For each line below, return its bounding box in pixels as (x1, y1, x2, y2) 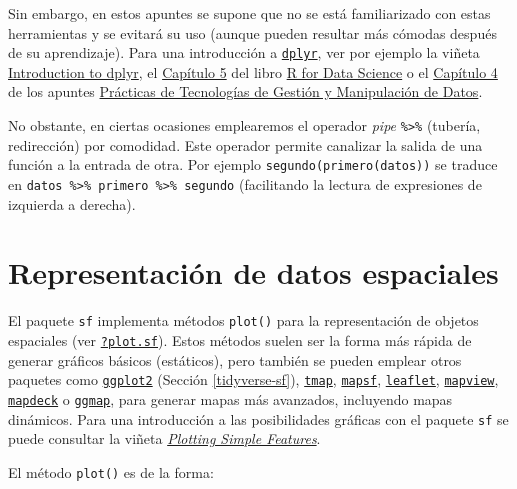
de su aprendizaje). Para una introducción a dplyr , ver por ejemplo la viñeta (8, 42, 480, 63)
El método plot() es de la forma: (8, 461, 214, 482)
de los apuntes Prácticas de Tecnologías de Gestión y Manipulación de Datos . (8, 81, 483, 102)
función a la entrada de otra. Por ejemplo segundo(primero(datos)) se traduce (8, 154, 498, 175)
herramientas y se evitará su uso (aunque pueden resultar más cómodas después (8, 22, 497, 43)
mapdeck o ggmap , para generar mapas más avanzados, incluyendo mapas (8, 388, 453, 409)
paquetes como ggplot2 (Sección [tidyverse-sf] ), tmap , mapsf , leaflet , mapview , (8, 369, 499, 390)
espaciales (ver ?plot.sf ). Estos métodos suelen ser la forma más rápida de (8, 329, 472, 350)
